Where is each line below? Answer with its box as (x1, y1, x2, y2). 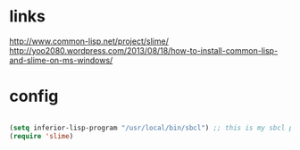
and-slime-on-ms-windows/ (9, 54, 113, 65)
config (9, 87, 59, 106)
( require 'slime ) (9, 131, 74, 140)
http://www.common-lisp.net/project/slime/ (9, 36, 170, 46)
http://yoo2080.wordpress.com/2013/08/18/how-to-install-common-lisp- (9, 45, 279, 55)
